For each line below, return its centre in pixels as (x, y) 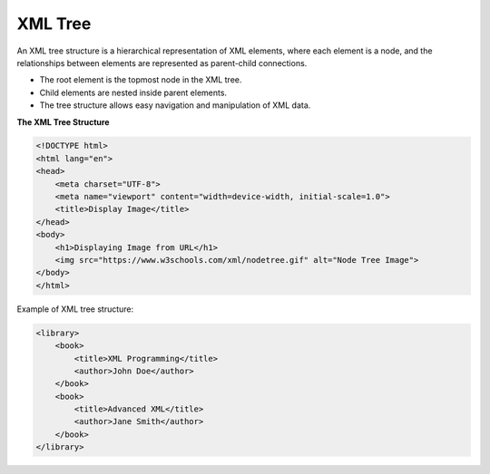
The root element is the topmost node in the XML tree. (141, 80)
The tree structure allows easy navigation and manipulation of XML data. (175, 105)
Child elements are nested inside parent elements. (133, 92)
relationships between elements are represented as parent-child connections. (162, 63)
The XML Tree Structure (63, 121)
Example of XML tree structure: (75, 309)
